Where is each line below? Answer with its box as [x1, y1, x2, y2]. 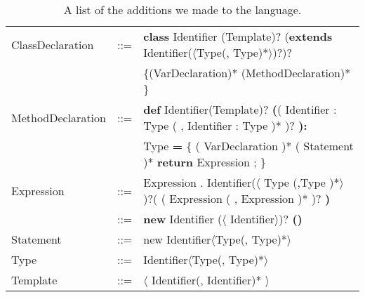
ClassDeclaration [11, 36, 94, 53]
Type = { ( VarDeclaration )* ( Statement [143, 138, 354, 154]
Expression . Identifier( [143, 174, 256, 190]
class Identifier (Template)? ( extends [143, 28, 333, 44]
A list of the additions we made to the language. [63, 1, 302, 18]
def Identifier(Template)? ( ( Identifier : [143, 101, 337, 117]
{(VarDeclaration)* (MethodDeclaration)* [143, 65, 351, 81]
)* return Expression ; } [143, 154, 267, 170]
